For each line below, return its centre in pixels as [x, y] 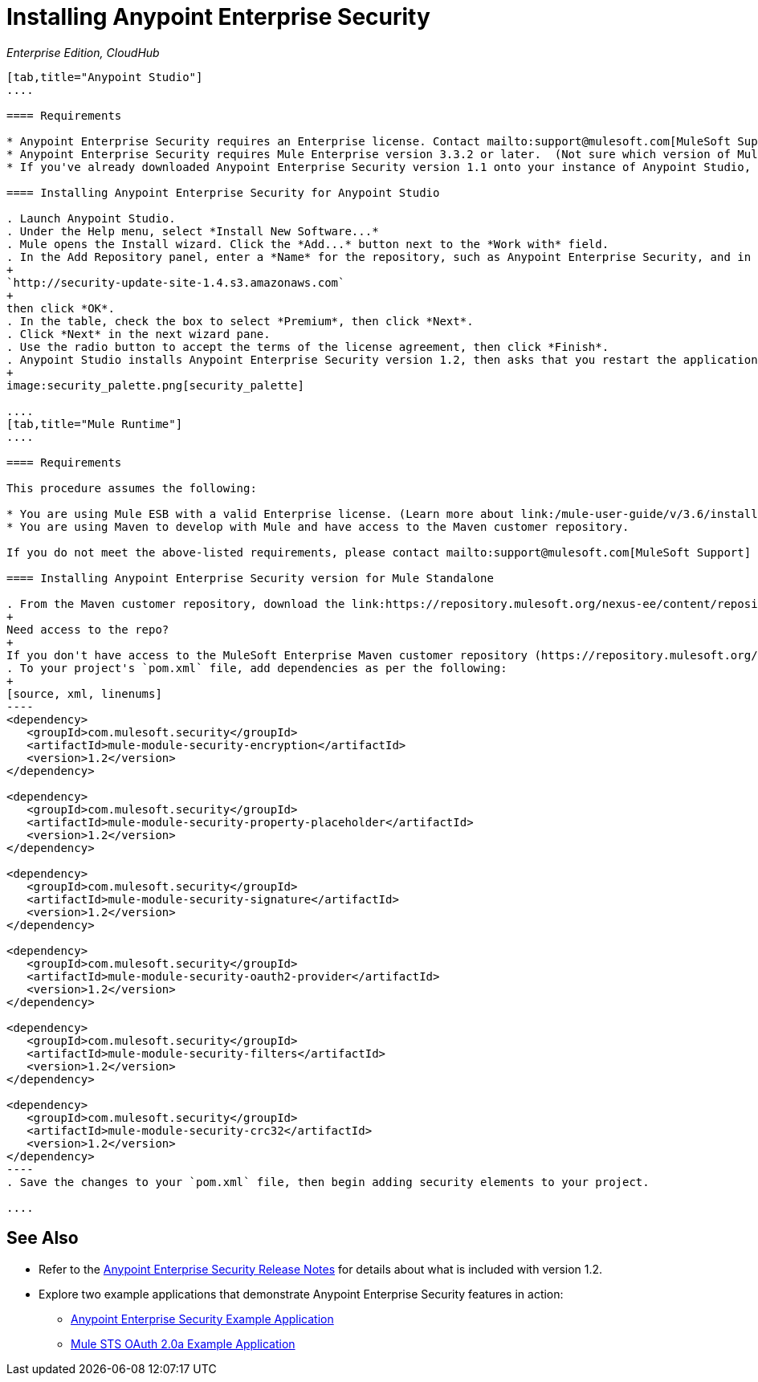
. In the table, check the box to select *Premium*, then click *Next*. [240, 321]
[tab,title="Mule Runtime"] [95, 424]
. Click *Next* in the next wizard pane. [139, 334]
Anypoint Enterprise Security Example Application [202, 1319]
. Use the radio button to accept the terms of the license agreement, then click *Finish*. [308, 347]
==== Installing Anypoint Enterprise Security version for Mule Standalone [250, 578]
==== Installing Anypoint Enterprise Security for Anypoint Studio [223, 192]
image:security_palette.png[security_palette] [155, 385]
